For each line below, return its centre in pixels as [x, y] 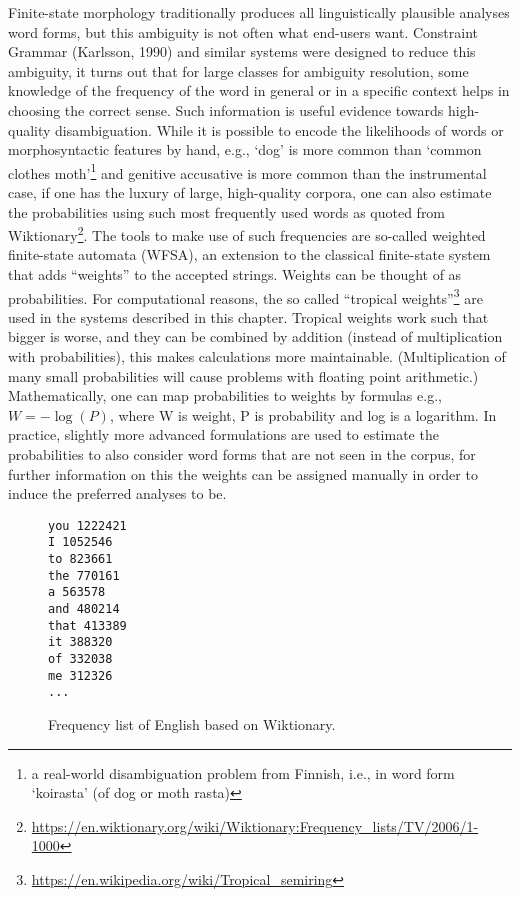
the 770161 [84, 575]
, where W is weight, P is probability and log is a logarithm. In [303, 414]
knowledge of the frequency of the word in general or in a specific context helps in [259, 90]
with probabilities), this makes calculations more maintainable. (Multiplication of [257, 356]
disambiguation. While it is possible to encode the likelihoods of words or [279, 129]
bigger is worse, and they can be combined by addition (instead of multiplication [255, 336]
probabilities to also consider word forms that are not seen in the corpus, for [242, 454]
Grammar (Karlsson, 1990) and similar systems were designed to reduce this [242, 51]
